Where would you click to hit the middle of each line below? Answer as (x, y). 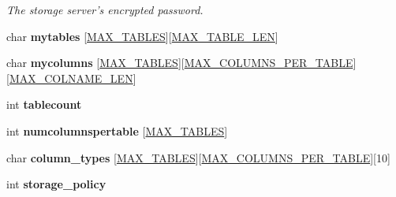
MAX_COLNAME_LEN (71, 78)
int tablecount (44, 104)
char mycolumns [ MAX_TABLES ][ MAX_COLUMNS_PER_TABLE (180, 63)
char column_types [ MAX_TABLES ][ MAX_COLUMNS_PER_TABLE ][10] (198, 157)
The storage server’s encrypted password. (105, 9)
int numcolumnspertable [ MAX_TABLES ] (117, 130)
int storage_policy (56, 184)
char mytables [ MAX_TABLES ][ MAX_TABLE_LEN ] (142, 36)
